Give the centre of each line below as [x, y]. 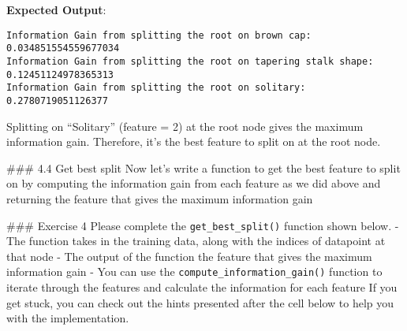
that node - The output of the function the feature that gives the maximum [189, 256]
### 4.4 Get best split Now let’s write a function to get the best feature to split [203, 167]
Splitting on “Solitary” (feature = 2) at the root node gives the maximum [185, 126]
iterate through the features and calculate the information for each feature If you [202, 287]
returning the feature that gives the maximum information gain [160, 198]
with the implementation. [68, 318]
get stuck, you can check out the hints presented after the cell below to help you [200, 302]
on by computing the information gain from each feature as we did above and [194, 183]
